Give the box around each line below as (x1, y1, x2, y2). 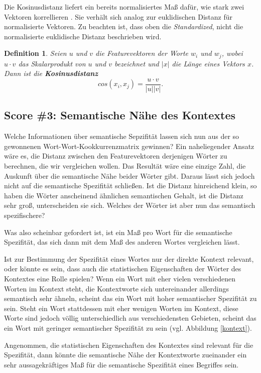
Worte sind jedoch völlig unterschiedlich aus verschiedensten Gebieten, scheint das (4, 313, 256, 323)
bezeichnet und (114, 58, 159, 68)
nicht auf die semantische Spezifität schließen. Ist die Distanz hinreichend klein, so (4, 180, 257, 191)
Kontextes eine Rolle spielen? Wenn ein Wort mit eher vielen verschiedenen (4, 273, 235, 283)
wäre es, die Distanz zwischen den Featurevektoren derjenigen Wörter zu (4, 151, 227, 161)
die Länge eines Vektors (172, 58, 245, 68)
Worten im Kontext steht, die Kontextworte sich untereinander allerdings (4, 283, 229, 293)
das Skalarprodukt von (18, 58, 86, 68)
